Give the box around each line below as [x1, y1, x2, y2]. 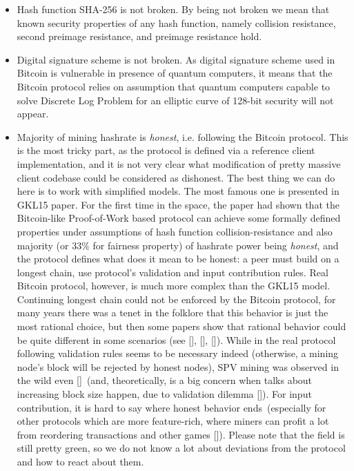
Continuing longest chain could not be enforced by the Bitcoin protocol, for [17, 291, 336, 306]
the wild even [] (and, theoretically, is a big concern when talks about [17, 373, 313, 387]
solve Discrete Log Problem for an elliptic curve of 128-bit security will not [17, 93, 334, 107]
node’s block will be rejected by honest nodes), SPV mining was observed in [17, 359, 339, 374]
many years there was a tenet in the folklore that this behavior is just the [17, 305, 328, 320]
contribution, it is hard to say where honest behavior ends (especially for [17, 400, 326, 414]
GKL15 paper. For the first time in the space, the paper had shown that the [17, 197, 340, 211]
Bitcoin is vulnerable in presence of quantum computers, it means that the [17, 66, 333, 80]
